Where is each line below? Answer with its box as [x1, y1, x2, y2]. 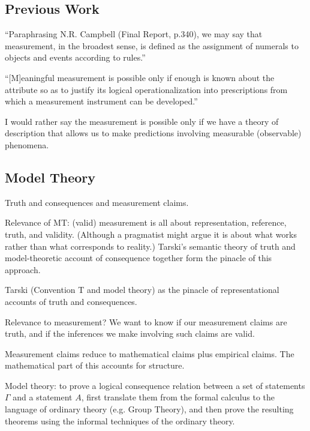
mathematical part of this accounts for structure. [5, 359, 185, 372]
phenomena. [5, 138, 49, 151]
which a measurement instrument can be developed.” [5, 95, 198, 107]
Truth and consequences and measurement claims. [5, 196, 189, 208]
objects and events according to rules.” [5, 51, 146, 64]
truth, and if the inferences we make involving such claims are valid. [5, 327, 255, 340]
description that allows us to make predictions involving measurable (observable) [5, 127, 302, 139]
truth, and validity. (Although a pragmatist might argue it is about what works [5, 228, 297, 240]
